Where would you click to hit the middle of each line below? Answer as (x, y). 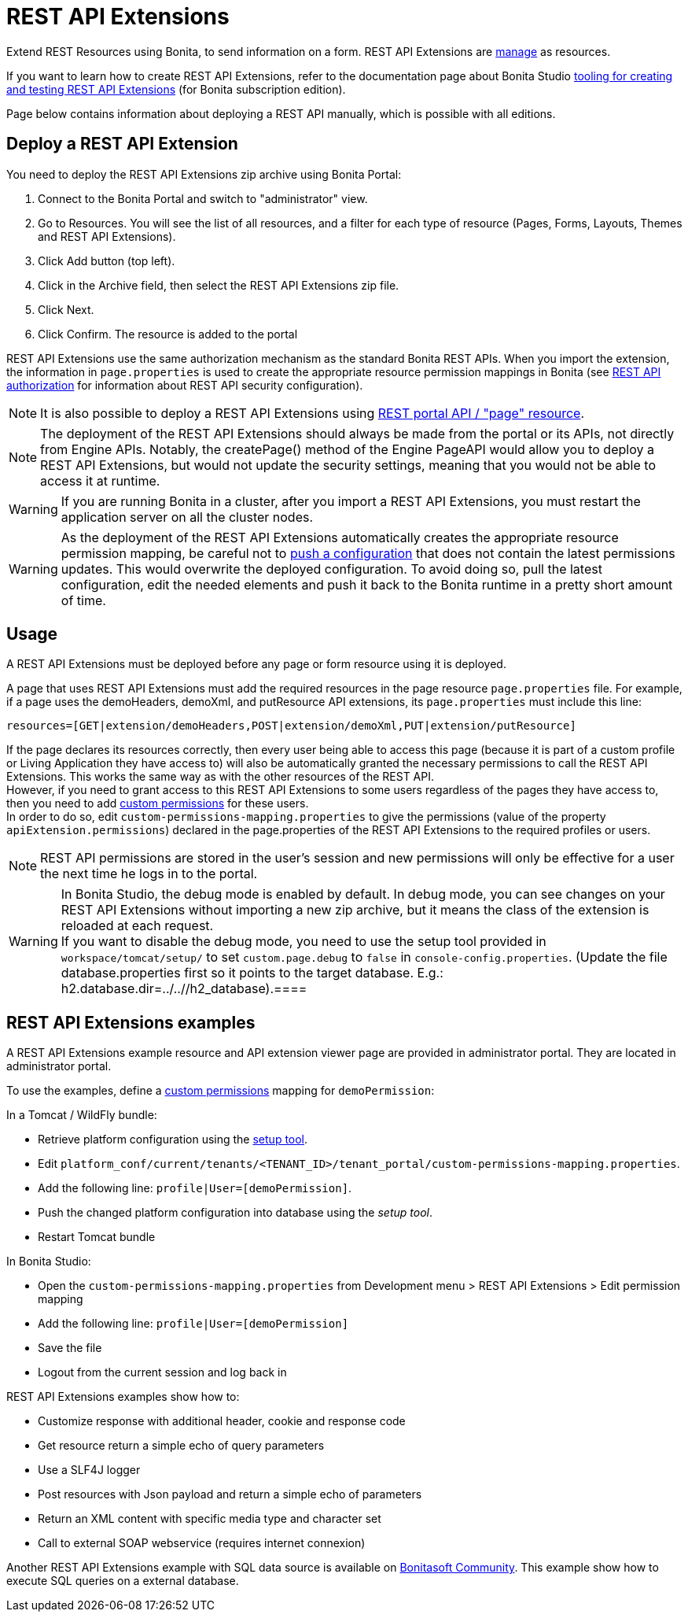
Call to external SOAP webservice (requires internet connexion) (202, 1543)
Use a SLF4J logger (89, 1470)
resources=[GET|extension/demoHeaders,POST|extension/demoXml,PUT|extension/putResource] (291, 726)
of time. (83, 600)
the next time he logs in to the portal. (149, 874)
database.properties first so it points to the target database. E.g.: (252, 973)
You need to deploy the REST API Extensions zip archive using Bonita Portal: (204, 174)
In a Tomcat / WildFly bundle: (82, 1115)
